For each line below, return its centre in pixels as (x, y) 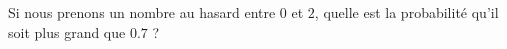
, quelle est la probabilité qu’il (406, 12)
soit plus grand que (67, 31)
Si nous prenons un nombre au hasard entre (142, 12)
